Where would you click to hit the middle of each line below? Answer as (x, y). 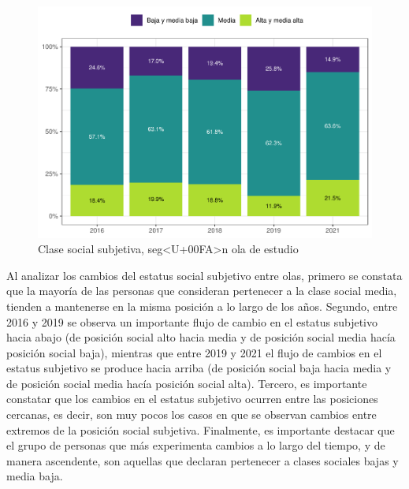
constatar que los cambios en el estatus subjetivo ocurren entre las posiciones (192, 399)
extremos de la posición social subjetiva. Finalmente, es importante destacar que (201, 429)
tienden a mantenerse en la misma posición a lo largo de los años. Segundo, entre (202, 306)
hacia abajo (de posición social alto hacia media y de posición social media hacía (201, 337)
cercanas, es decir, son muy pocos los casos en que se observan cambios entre (191, 414)
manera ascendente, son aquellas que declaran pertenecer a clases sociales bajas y (203, 460)
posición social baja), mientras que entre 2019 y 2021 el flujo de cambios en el (194, 352)
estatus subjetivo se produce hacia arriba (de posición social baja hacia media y (199, 368)
